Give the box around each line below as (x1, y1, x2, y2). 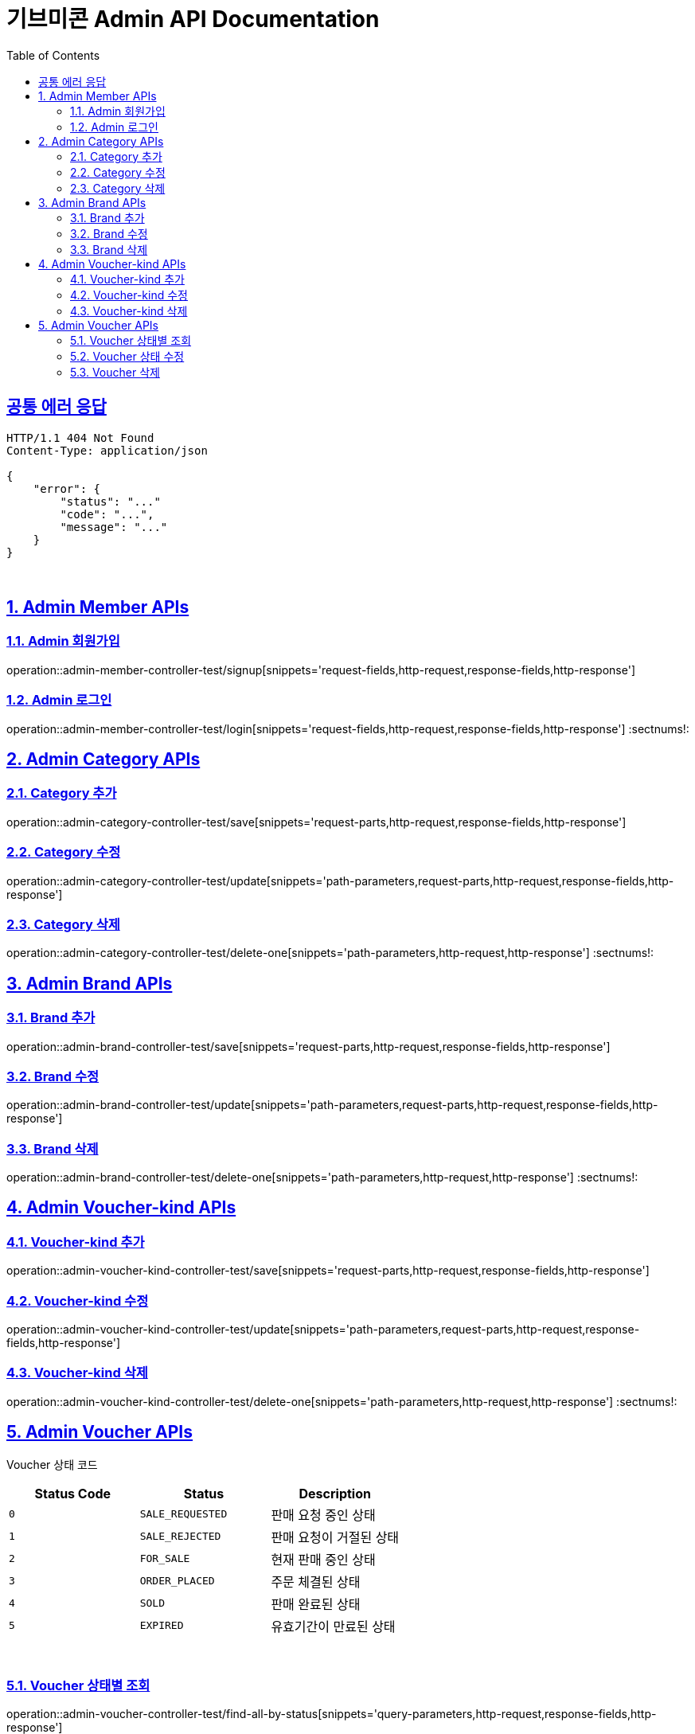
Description (299, 1485, 371, 1502)
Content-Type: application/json (6, 443, 208, 457)
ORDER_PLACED (139, 1575, 215, 1588)
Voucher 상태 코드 (6, 1457, 98, 1471)
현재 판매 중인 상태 (271, 1551, 376, 1568)
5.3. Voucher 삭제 (70, 365, 160, 379)
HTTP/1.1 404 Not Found (6, 431, 154, 444)
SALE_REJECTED (139, 1530, 221, 1543)
